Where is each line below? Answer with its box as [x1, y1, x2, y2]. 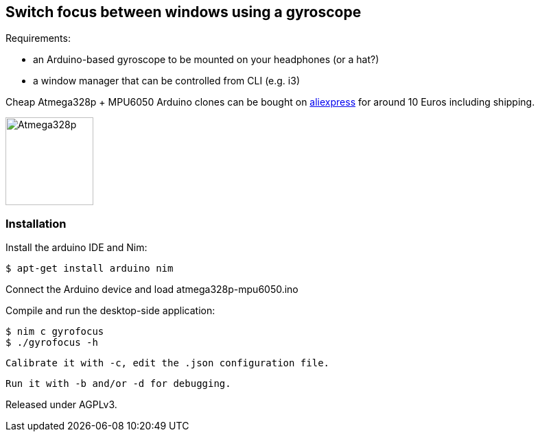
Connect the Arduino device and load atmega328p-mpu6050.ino [5, 283, 298, 296]
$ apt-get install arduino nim [5, 263, 174, 274]
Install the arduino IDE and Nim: [5, 241, 148, 254]
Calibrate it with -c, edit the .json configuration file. [5, 357, 330, 369]
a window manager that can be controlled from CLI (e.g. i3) [33, 75, 300, 87]
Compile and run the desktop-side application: [5, 305, 215, 317]
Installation [5, 216, 67, 231]
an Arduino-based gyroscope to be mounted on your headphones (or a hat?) [33, 54, 379, 66]
